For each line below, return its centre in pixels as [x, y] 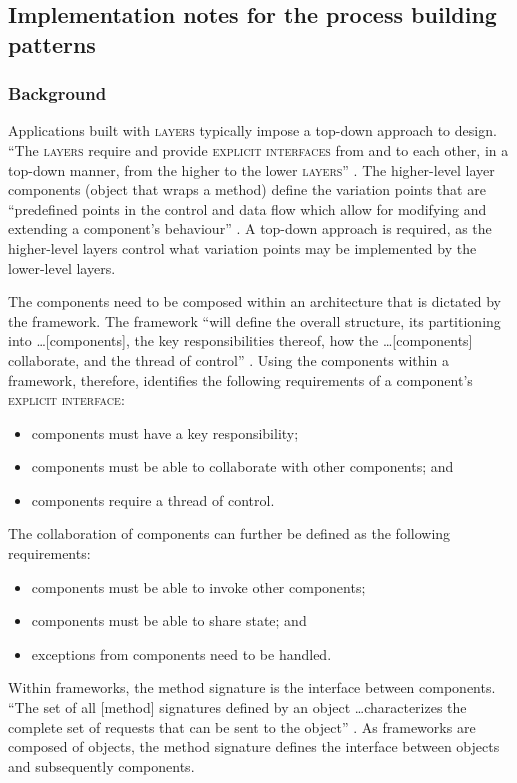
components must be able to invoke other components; [198, 586]
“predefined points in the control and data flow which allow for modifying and [247, 208]
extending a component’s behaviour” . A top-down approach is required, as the [250, 228]
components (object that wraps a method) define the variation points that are [247, 189]
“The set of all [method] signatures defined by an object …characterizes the [237, 707]
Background [57, 93]
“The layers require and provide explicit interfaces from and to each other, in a [258, 149]
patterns [52, 43]
